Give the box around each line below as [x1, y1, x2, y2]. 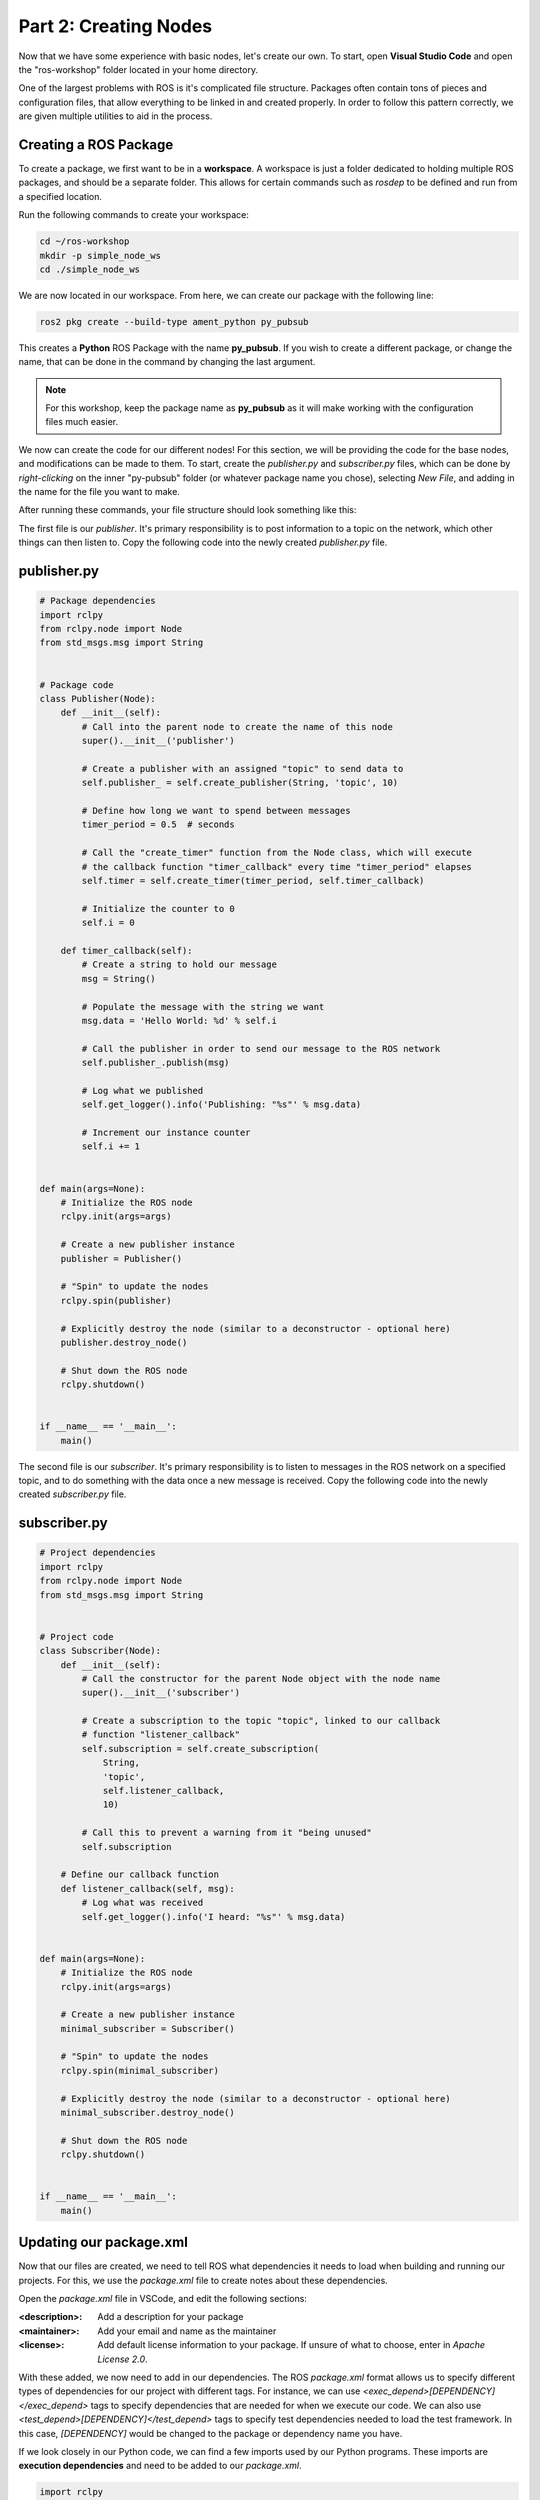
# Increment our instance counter [81, 1127, 251, 1139]
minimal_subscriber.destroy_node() [60, 2107, 235, 2119]
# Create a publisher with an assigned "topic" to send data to [81, 763, 404, 774]
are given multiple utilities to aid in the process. [18, 110, 213, 122]
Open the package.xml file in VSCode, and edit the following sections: [18, 2293, 307, 2305]
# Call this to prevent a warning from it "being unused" [81, 1827, 372, 1839]
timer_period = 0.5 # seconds [81, 819, 235, 830]
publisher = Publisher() [60, 1253, 183, 1264]
